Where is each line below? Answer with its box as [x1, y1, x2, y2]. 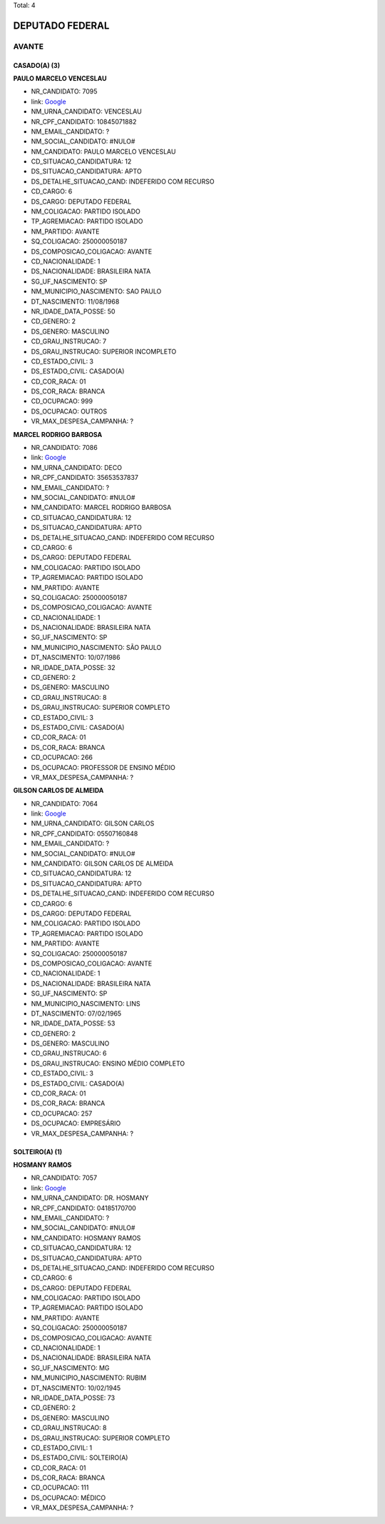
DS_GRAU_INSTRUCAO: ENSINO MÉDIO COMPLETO [31, 1059, 185, 1068]
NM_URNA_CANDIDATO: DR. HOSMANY [31, 1193, 149, 1203]
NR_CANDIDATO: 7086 [31, 443, 98, 452]
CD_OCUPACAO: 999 [31, 397, 93, 406]
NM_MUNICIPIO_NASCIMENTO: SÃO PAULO [31, 643, 162, 651]
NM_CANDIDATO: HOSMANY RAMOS [31, 1233, 141, 1242]
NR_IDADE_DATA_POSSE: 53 [31, 1019, 115, 1028]
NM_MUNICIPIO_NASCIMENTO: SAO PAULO [31, 287, 162, 296]
